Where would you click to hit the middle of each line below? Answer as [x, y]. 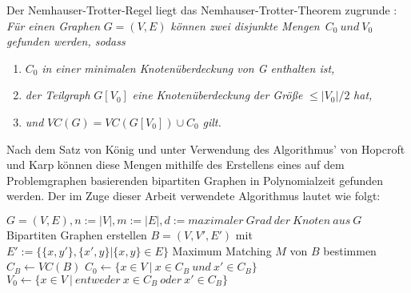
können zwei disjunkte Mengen [245, 25]
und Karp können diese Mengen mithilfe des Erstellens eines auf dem [176, 165]
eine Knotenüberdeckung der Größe [217, 95]
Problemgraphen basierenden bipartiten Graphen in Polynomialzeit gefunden [195, 180]
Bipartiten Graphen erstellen [77, 234]
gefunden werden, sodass [66, 41]
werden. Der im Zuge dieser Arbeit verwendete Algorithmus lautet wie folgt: [194, 196]
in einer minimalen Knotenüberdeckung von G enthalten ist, [188, 68]
